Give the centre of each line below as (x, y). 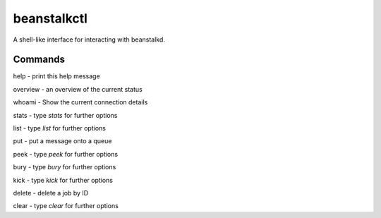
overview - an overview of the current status (78, 89)
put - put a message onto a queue (62, 141)
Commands (39, 60)
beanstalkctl (50, 18)
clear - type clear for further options (66, 206)
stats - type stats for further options (65, 115)
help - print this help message (56, 76)
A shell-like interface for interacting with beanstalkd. (89, 40)
